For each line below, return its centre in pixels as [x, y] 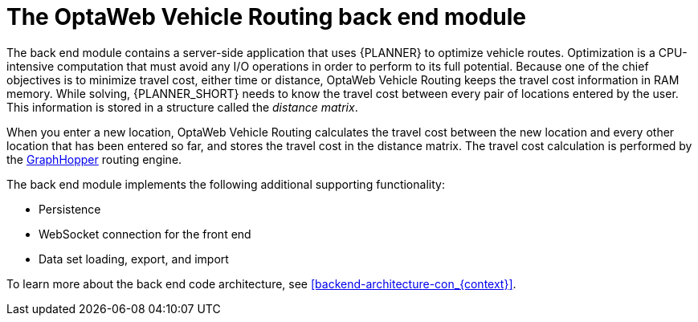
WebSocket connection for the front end [145, 234]
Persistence [70, 209]
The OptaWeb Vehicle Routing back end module [267, 17]
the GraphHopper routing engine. [94, 159]
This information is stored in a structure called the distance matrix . [182, 107]
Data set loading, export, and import [134, 259]
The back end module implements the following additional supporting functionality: [226, 184]
